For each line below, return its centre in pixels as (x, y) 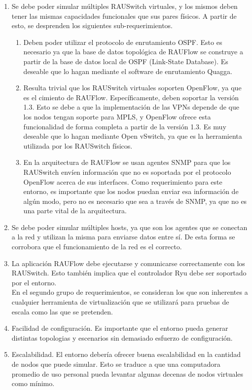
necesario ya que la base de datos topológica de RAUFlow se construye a (133, 52)
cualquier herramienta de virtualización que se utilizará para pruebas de (120, 302)
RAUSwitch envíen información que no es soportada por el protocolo (127, 172)
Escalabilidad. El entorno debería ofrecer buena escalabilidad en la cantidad (126, 354)
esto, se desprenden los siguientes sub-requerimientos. (92, 25)
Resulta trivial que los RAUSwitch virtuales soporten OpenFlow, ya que (132, 88)
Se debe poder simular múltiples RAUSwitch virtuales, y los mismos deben (125, 6)
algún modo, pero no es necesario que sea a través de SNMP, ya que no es (135, 201)
